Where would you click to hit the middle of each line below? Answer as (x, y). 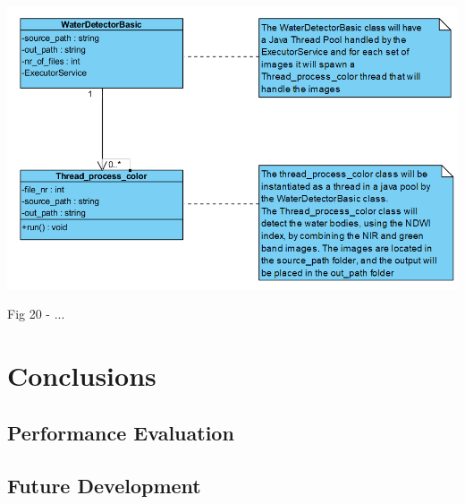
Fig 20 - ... (36, 314)
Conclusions (82, 376)
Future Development (104, 485)
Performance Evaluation (121, 432)
